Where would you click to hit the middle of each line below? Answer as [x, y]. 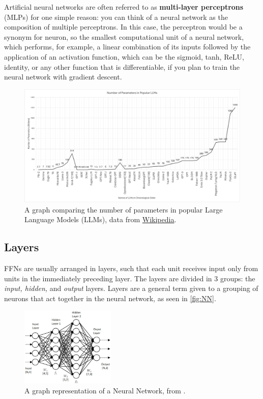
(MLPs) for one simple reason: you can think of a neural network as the [116, 17]
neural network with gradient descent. [63, 77]
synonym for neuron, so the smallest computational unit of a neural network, [124, 36]
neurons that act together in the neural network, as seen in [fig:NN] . [110, 298]
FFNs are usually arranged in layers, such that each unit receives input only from [131, 268]
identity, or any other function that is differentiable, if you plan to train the [122, 66]
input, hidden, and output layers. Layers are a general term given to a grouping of [131, 288]
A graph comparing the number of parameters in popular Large [124, 209]
